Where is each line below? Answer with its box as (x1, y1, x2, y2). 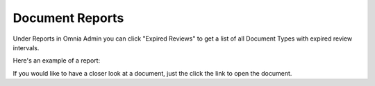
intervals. (12, 43, 40, 52)
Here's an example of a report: (12, 56, 101, 65)
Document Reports (12, 10, 124, 25)
